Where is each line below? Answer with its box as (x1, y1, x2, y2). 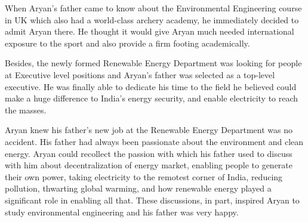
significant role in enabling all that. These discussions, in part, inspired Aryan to (5, 193, 300, 206)
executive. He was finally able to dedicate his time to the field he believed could (5, 80, 297, 92)
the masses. (5, 103, 47, 116)
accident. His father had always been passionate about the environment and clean (5, 135, 304, 147)
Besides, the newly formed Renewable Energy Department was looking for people (5, 57, 302, 69)
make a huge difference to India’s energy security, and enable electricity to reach (5, 92, 298, 104)
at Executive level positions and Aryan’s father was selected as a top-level (5, 68, 275, 81)
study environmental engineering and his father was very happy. (5, 205, 239, 218)
